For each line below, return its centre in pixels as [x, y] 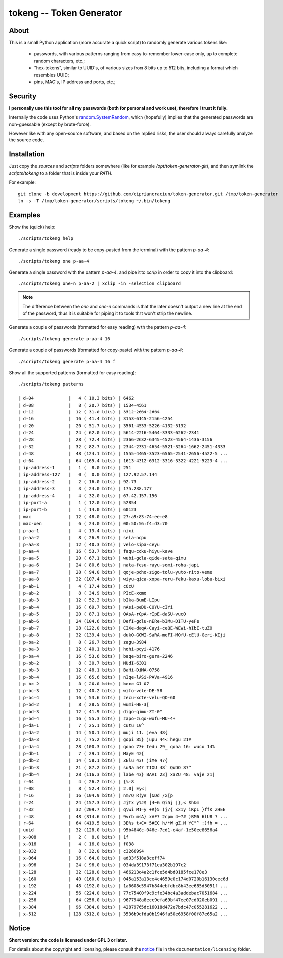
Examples [25, 215]
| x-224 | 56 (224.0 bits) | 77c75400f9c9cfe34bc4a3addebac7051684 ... [123, 893]
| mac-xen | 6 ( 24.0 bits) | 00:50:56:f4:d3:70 [93, 524]
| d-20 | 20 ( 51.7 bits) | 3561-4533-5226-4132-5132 [102, 426]
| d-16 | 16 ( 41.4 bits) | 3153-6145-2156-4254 [96, 419]
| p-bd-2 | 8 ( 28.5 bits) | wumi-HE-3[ [84, 705]
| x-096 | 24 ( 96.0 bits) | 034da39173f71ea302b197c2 [102, 865]
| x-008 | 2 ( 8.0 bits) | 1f [73, 837]
